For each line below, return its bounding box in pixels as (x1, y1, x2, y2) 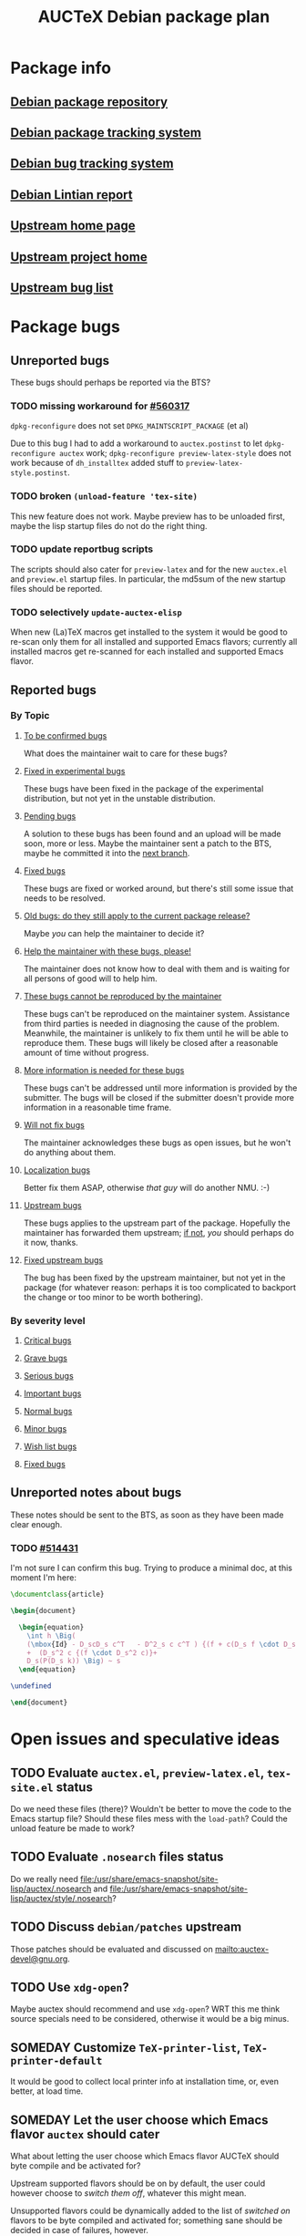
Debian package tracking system (10, 125, 201, 140)
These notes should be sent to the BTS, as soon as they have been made (10, 1509, 284, 1520)
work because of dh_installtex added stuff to (10, 458, 185, 469)
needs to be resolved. (23, 892, 106, 904)
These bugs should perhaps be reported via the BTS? (10, 377, 211, 388)
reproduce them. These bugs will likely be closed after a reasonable (23, 1037, 279, 1048)
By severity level (10, 1314, 86, 1327)
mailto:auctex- (214, 1943, 270, 1954)
